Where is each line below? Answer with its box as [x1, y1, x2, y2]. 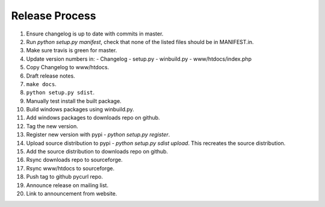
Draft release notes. [26, 72, 75, 79]
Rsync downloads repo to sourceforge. [26, 156, 123, 164]
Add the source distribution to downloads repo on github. [26, 148, 169, 155]
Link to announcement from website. [26, 190, 117, 197]
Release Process [11, 9, 96, 22]
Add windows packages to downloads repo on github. [26, 114, 160, 122]
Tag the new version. [26, 122, 78, 129]
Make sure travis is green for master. [26, 47, 117, 54]
